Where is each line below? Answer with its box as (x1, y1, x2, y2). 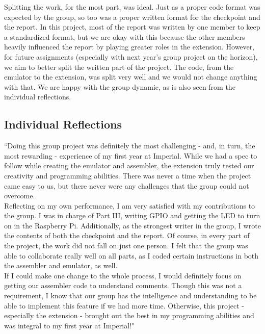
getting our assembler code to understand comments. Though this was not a (4, 280, 242, 291)
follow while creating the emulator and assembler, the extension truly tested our (4, 160, 254, 171)
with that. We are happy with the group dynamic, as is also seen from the (4, 81, 235, 92)
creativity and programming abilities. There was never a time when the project (4, 170, 251, 181)
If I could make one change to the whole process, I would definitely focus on (4, 270, 242, 280)
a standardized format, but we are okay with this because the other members (4, 31, 245, 42)
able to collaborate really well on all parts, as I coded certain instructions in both (4, 250, 259, 261)
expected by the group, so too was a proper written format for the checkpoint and (4, 11, 260, 22)
